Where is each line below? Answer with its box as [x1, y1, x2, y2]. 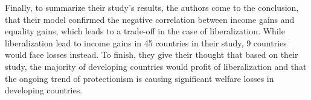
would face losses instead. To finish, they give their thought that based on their [5, 48, 298, 61]
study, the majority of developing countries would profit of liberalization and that [5, 60, 307, 72]
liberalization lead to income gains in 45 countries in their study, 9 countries [5, 36, 287, 49]
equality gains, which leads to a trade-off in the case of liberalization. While [5, 25, 285, 37]
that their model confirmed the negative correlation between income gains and [5, 13, 295, 25]
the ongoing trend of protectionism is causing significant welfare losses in [5, 72, 274, 84]
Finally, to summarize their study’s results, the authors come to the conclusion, [5, 1, 299, 13]
